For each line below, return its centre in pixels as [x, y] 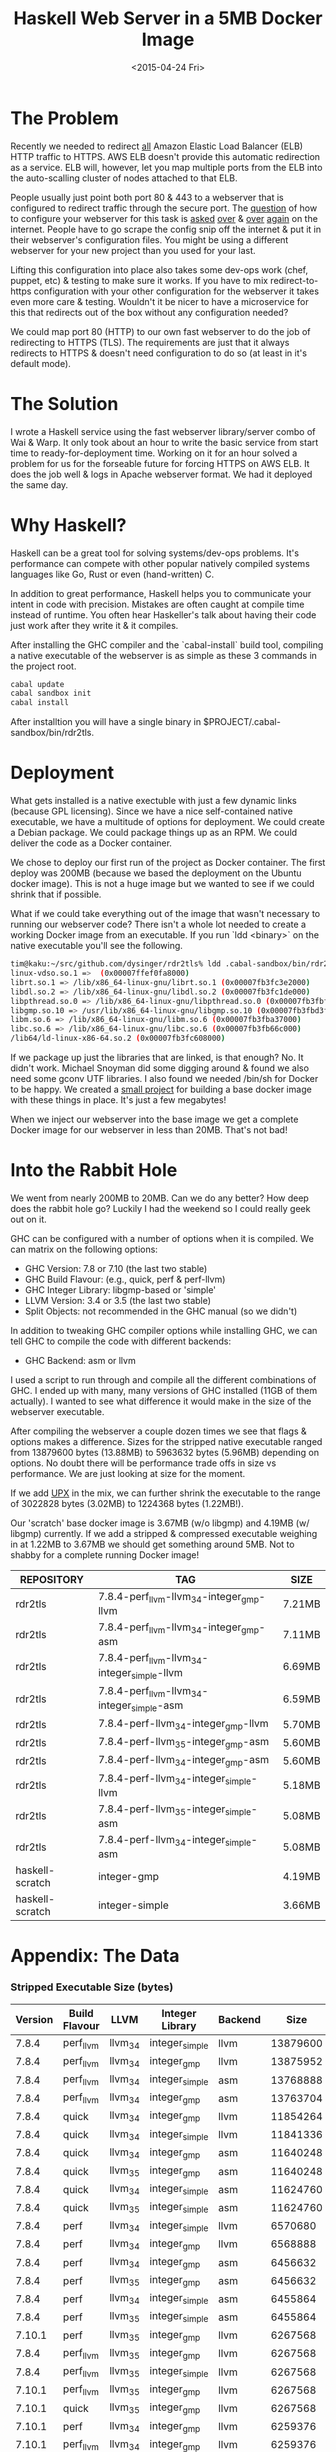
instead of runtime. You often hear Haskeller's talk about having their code [163, 614]
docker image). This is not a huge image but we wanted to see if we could [162, 884]
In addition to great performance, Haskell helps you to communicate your [161, 593]
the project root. [43, 666]
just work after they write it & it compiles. [94, 625]
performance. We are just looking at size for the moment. [128, 1473]
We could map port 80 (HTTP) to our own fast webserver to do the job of [161, 331]
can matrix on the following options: [84, 1249]
